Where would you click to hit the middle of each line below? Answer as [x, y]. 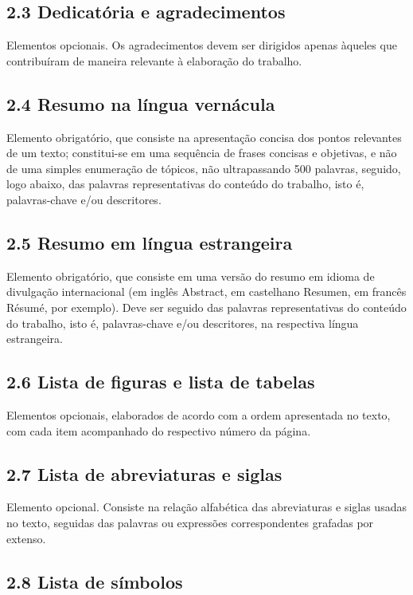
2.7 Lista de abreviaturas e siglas [144, 473]
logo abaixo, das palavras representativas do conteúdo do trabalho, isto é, [185, 184]
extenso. [26, 538]
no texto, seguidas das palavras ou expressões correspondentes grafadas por [190, 522]
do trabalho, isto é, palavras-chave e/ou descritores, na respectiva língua [183, 323]
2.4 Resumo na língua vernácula [141, 103]
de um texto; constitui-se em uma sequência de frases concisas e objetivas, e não [202, 153]
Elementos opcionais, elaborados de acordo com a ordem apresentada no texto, [199, 414]
